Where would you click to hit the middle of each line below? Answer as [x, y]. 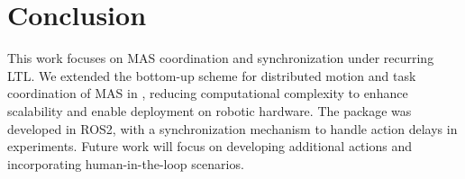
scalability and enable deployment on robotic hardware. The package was [210, 110]
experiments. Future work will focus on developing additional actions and [210, 146]
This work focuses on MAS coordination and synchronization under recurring [221, 58]
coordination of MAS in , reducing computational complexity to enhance [208, 93]
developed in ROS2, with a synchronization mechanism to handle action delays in [232, 128]
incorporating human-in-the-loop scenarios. [126, 163]
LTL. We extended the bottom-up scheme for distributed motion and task [212, 75]
